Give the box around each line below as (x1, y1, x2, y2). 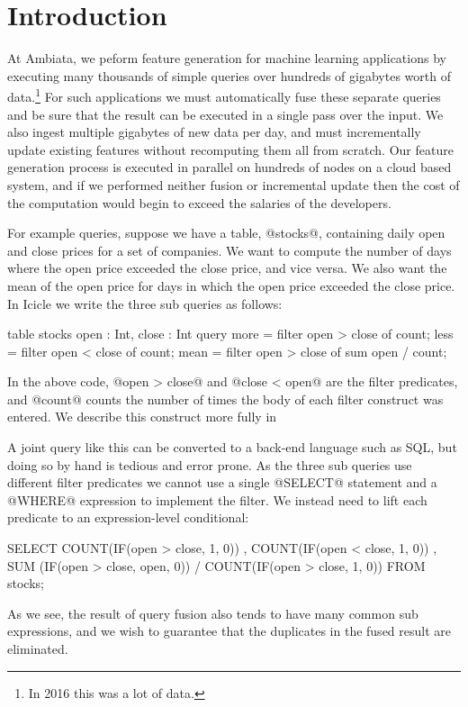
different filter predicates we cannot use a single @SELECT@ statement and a (7, 473, 437, 492)
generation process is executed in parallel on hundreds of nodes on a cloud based (7, 158, 452, 177)
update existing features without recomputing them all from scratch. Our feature (7, 140, 454, 159)
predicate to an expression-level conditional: (7, 508, 249, 527)
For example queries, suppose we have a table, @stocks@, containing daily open (7, 223, 445, 242)
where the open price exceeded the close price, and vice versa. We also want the (7, 258, 447, 277)
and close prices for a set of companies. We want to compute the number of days (7, 240, 452, 259)
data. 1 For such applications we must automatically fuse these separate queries (7, 85, 441, 105)
